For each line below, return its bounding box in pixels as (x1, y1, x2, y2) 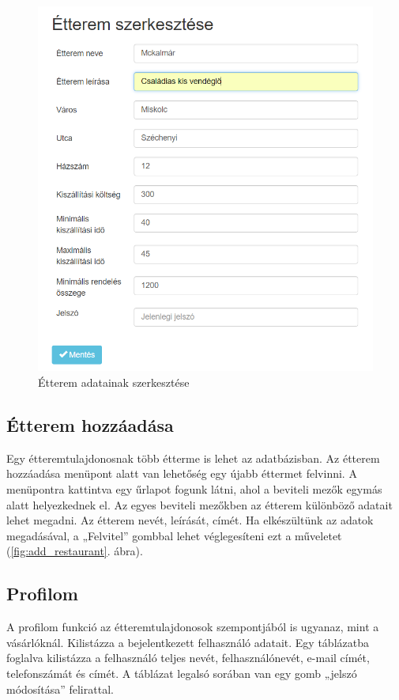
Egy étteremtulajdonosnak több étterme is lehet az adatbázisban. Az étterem (6, 449, 380, 466)
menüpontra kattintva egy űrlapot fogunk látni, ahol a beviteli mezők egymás (6, 481, 382, 498)
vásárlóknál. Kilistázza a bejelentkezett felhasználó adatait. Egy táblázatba (6, 634, 369, 650)
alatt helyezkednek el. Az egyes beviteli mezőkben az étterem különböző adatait (6, 496, 393, 513)
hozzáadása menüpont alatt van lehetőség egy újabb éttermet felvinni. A (6, 465, 357, 482)
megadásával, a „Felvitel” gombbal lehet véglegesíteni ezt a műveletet (6, 527, 342, 543)
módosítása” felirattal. (6, 680, 114, 697)
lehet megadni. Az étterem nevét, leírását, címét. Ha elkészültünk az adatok (6, 512, 374, 528)
